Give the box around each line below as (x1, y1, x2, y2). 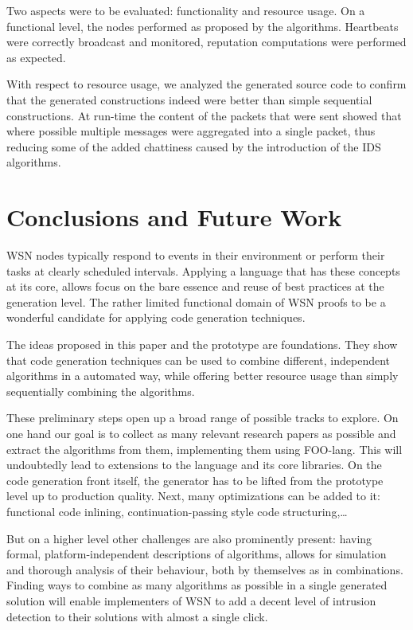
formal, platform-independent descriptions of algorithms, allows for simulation (6, 546, 387, 562)
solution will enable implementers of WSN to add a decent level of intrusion (6, 592, 376, 608)
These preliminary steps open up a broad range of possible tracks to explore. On (6, 409, 399, 426)
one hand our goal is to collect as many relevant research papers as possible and (6, 425, 396, 441)
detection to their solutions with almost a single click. (6, 608, 268, 624)
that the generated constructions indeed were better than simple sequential (6, 91, 372, 108)
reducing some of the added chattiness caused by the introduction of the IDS (6, 138, 381, 155)
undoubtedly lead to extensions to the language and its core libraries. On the (6, 456, 382, 473)
